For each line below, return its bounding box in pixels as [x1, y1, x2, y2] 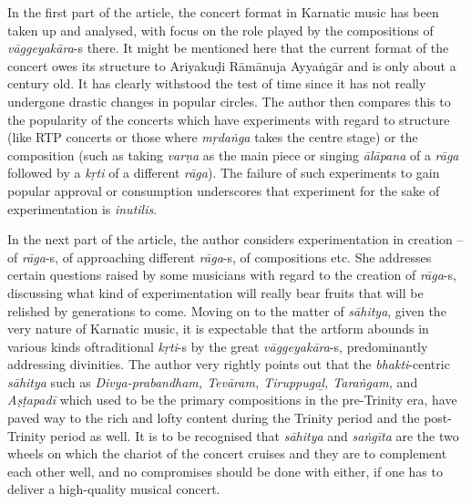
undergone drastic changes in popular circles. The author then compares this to [7, 91, 451, 110]
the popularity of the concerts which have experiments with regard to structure [7, 109, 450, 129]
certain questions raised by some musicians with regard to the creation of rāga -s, [7, 265, 456, 284]
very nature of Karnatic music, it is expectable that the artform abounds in [7, 319, 429, 338]
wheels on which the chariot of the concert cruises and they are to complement [7, 444, 447, 463]
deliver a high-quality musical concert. [7, 479, 220, 499]
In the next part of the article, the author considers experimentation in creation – [7, 230, 464, 249]
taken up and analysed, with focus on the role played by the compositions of [7, 20, 434, 39]
